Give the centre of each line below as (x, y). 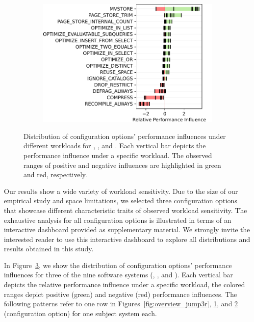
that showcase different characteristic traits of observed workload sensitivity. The (126, 210)
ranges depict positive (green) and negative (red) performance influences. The (121, 294)
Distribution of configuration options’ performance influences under (125, 136)
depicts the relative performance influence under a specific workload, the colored (125, 284)
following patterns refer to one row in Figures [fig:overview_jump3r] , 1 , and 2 (121, 304)
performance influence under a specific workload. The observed (118, 155)
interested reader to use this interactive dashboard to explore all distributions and (127, 239)
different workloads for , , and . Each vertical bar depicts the (115, 146)
